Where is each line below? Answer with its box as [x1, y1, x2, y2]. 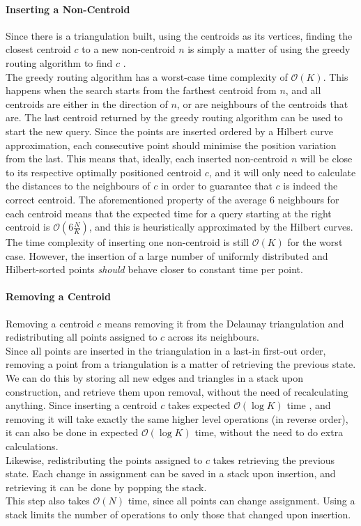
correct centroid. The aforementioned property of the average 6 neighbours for [6, 192, 339, 206]
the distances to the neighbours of [6, 178, 151, 193]
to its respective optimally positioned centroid [6, 164, 202, 179]
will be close [300, 151, 353, 166]
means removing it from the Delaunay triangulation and [105, 316, 344, 330]
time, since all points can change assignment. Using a [128, 493, 355, 508]
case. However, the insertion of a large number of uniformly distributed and [6, 248, 328, 263]
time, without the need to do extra [194, 425, 344, 440]
